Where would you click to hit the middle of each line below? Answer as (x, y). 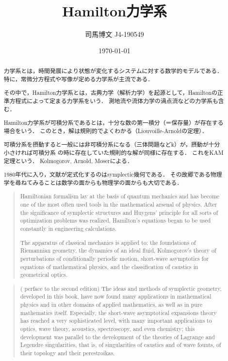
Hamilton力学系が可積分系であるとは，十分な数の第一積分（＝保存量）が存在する (114, 123)
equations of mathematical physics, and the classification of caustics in (109, 266)
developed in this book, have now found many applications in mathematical (116, 296)
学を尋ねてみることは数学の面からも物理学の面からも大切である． (93, 182)
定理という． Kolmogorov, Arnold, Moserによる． (68, 160)
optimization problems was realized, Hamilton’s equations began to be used (115, 220)
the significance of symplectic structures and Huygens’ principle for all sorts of (119, 212)
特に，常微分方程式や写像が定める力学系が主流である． (79, 79)
